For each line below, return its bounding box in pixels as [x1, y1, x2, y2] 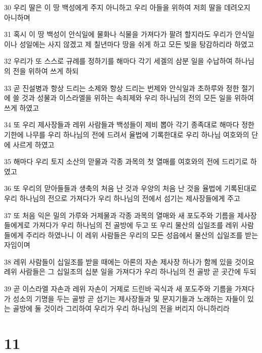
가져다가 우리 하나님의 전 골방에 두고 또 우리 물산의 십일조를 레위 [32, 220, 239, 230]
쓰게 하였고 [4, 102, 39, 113]
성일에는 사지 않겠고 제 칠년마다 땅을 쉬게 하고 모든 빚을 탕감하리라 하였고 [19, 38, 254, 49]
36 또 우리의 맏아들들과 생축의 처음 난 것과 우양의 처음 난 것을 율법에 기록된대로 [4, 183, 257, 193]
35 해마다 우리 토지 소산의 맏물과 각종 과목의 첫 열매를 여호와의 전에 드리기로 [4, 156, 248, 167]
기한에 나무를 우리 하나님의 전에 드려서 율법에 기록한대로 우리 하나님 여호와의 [4, 129, 249, 139]
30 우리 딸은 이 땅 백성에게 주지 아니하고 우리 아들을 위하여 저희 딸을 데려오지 [4, 2, 250, 12]
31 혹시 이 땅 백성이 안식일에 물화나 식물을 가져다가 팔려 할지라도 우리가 [4, 29, 233, 39]
